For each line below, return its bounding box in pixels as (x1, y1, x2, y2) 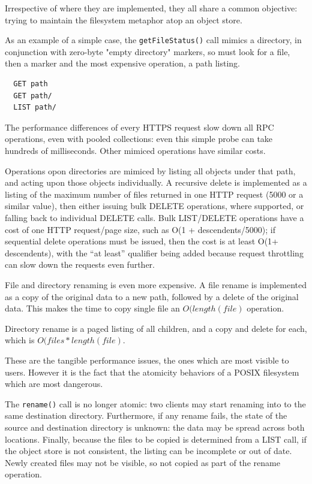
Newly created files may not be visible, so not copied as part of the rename (5, 456, 280, 468)
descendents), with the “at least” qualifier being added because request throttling (5, 246, 304, 259)
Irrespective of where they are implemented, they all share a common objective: (5, 2, 298, 14)
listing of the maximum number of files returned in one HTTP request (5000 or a (5, 187, 304, 200)
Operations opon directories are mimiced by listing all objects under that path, (5, 164, 296, 177)
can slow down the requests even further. (5, 258, 155, 271)
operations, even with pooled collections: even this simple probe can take (5, 132, 273, 145)
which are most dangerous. (5, 377, 103, 390)
